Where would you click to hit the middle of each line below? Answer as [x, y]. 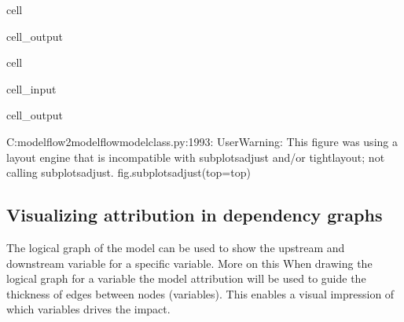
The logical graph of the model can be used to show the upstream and [176, 247]
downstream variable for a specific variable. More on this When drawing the [189, 263]
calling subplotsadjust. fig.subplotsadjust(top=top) [129, 172]
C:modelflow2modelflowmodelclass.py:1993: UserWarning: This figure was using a [202, 141]
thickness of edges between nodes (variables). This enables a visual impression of [200, 293]
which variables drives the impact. [88, 309]
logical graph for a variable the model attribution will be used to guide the [186, 278]
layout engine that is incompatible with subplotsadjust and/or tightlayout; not [196, 157]
